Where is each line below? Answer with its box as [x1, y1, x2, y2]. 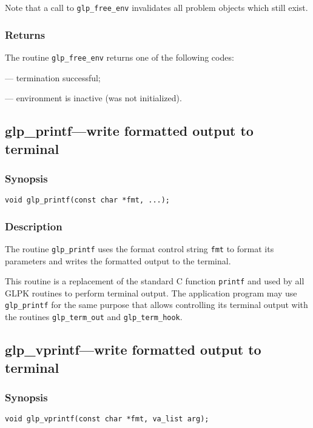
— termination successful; [5, 71, 101, 84]
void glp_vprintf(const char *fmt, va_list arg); [5, 415, 209, 424]
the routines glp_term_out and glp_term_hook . [5, 310, 183, 323]
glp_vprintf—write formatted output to [5, 340, 261, 359]
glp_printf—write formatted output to [5, 121, 254, 140]
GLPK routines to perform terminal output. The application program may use [5, 286, 297, 299]
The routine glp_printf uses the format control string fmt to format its [5, 242, 274, 255]
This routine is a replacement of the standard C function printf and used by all [5, 275, 305, 287]
